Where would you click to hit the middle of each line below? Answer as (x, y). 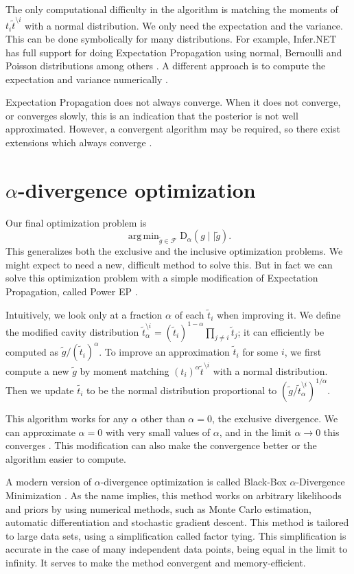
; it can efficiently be (281, 331)
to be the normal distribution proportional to (182, 390)
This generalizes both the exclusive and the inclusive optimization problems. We (174, 251)
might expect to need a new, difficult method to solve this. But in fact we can (169, 264)
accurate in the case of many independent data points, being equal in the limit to (177, 549)
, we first (303, 351)
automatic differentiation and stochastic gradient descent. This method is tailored (177, 522)
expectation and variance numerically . (87, 79)
